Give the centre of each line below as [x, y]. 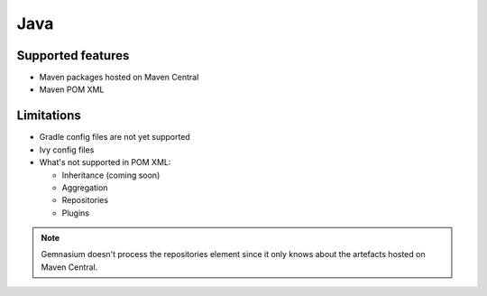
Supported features [73, 55]
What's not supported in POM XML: [105, 162]
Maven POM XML [72, 89]
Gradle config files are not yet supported [115, 137]
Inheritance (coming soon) [111, 175]
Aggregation [85, 187]
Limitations [49, 116]
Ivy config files [67, 150]
